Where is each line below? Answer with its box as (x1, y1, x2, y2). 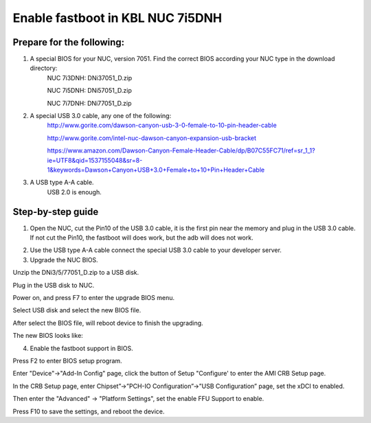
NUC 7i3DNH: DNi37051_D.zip (47, 73, 133, 82)
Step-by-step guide (12, 206, 99, 218)
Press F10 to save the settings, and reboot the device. (12, 407, 165, 415)
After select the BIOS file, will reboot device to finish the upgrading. (12, 319, 203, 327)
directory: (30, 64, 58, 72)
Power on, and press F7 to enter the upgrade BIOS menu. (12, 294, 175, 301)
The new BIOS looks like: (12, 332, 84, 340)
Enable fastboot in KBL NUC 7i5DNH (12, 10, 223, 25)
